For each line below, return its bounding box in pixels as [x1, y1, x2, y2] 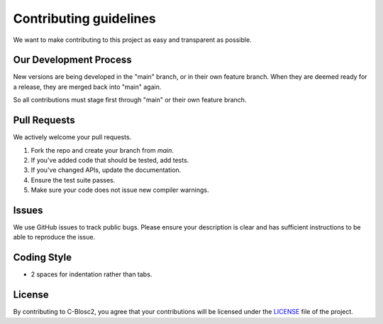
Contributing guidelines [13, 11, 156, 26]
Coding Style [13, 252, 72, 264]
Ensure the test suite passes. [30, 175, 116, 184]
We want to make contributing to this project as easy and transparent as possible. [13, 36, 252, 44]
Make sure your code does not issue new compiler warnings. [30, 185, 209, 195]
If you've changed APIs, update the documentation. [30, 166, 182, 174]
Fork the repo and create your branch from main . [30, 146, 174, 154]
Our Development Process [13, 54, 132, 66]
